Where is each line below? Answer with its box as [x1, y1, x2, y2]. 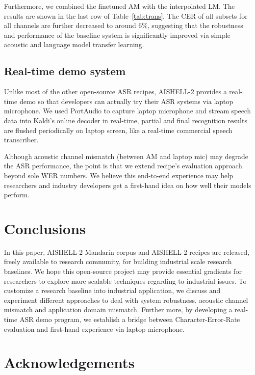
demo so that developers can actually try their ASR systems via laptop [19, 96, 233, 106]
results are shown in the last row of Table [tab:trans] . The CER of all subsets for [4, 10, 248, 21]
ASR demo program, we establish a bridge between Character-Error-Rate [19, 314, 240, 324]
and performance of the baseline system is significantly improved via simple [4, 29, 230, 40]
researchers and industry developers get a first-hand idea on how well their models [4, 180, 251, 190]
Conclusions [4, 218, 86, 238]
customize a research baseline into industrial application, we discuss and [4, 285, 221, 295]
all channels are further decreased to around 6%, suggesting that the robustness [4, 20, 243, 30]
